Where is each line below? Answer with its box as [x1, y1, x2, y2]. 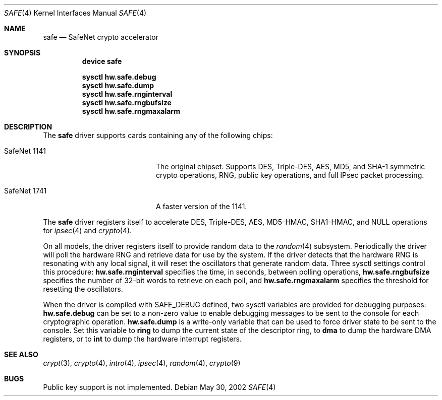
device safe [82, 57, 122, 65]
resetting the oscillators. [43, 285, 123, 293]
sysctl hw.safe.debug [82, 73, 156, 81]
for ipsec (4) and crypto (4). [43, 226, 132, 235]
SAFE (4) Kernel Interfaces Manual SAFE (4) [4, 9, 147, 17]
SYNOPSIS [4, 48, 41, 57]
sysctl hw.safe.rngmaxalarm [82, 107, 180, 115]
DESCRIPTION [4, 122, 52, 131]
